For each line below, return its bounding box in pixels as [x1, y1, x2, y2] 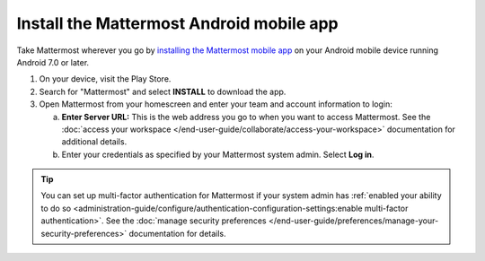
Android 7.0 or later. [16, 57, 90, 67]
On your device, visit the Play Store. [39, 74, 172, 84]
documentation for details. [128, 228, 226, 239]
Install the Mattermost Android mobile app [16, 13, 339, 33]
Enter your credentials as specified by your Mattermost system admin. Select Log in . [61, 149, 375, 160]
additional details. [61, 136, 128, 147]
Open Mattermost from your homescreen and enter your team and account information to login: [39, 99, 392, 109]
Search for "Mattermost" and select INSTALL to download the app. [39, 86, 287, 97]
